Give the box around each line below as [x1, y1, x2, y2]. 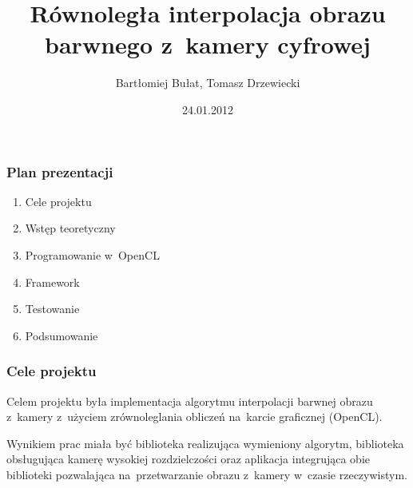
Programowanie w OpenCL [25, 246, 160, 263]
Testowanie [25, 300, 80, 317]
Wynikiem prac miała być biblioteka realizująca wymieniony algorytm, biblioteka [6, 434, 404, 451]
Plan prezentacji [6, 161, 113, 181]
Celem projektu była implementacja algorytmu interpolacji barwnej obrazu [6, 392, 373, 409]
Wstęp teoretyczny [25, 220, 116, 236]
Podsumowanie [25, 327, 98, 343]
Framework [25, 273, 80, 290]
